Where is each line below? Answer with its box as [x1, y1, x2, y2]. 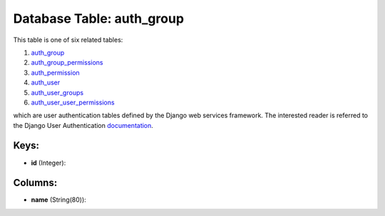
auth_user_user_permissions [31, 98, 115, 107]
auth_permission [31, 68, 80, 77]
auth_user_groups [31, 88, 84, 97]
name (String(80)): [31, 195, 87, 204]
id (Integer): [31, 158, 66, 167]
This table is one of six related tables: [13, 36, 123, 44]
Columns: [13, 177, 58, 189]
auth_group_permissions [31, 58, 103, 67]
